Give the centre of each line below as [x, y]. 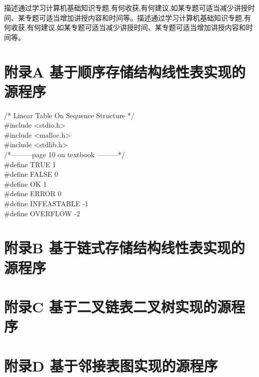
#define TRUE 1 [30, 164]
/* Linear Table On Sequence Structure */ [69, 115]
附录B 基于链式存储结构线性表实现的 [124, 248]
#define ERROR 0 [33, 194]
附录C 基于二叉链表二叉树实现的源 [117, 306]
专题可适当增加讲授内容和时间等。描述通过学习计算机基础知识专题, [134, 17]
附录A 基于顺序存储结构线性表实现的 [125, 71]
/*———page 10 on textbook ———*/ [64, 154]
